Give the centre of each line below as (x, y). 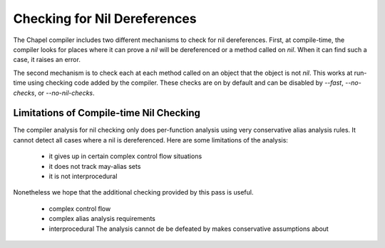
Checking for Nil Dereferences (105, 19)
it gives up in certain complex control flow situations (125, 156)
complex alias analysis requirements (102, 219)
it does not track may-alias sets (95, 166)
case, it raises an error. (47, 60)
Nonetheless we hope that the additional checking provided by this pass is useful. (133, 192)
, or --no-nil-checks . (65, 93)
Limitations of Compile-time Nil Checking (107, 113)
